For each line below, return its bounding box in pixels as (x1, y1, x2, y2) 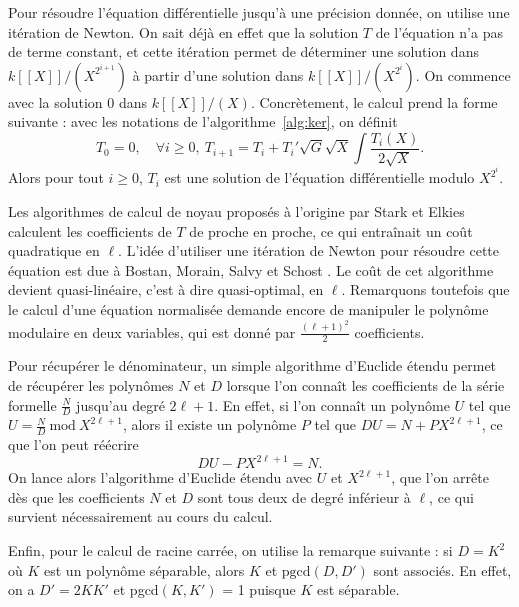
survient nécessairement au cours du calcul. (8, 506, 273, 527)
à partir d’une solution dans (132, 64, 304, 85)
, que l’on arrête (391, 467, 489, 488)
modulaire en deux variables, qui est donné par (8, 321, 296, 342)
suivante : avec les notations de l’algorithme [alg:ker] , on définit (8, 111, 398, 132)
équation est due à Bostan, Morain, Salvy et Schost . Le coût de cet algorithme (8, 259, 494, 280)
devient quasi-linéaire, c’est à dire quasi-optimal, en (8, 279, 324, 300)
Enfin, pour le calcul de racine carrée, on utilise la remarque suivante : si (8, 540, 453, 561)
